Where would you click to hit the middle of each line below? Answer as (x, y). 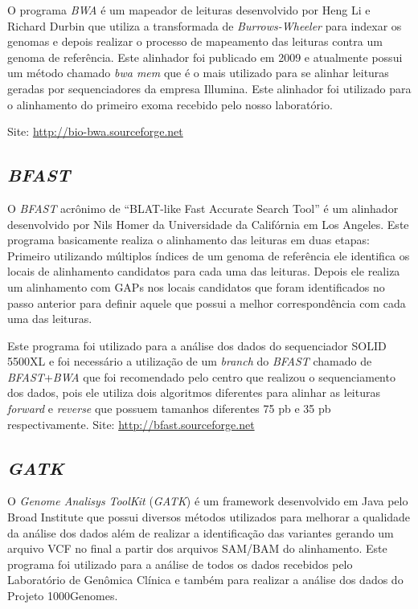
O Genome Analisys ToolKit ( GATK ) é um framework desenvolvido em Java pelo (208, 501)
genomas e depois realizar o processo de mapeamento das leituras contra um (195, 41)
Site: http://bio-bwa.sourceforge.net (95, 131)
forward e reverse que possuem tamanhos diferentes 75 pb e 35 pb (169, 409)
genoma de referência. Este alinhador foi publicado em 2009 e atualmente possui (205, 57)
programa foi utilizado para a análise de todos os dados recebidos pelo (180, 564)
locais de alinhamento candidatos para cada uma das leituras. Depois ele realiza (204, 271)
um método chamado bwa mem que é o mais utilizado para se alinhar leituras (198, 73)
